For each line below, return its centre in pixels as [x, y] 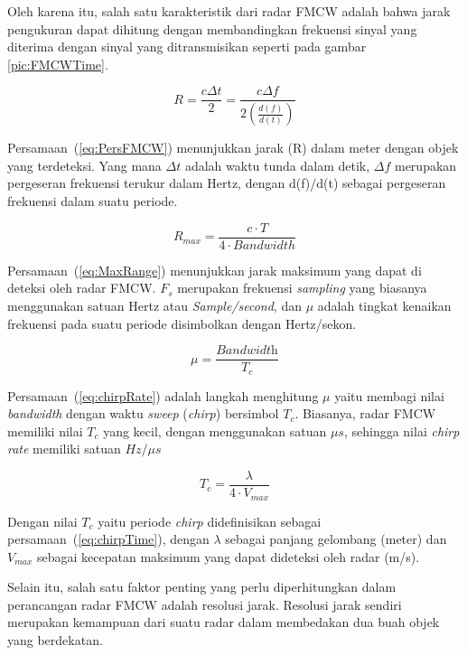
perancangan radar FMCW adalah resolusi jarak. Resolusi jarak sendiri [205, 604]
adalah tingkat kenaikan [384, 305]
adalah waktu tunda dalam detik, [277, 165]
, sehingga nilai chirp [402, 430]
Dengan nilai [42, 521]
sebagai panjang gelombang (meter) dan [336, 539]
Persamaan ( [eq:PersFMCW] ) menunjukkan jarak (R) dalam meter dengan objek [233, 148]
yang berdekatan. [55, 640]
